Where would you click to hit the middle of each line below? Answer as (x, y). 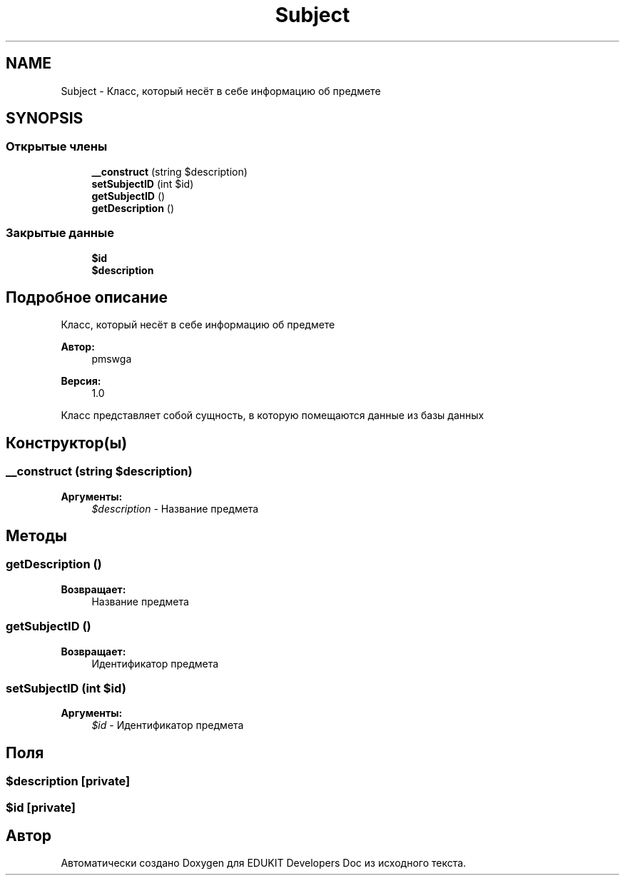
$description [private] (68, 781)
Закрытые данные (60, 233)
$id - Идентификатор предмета (168, 725)
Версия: (81, 381)
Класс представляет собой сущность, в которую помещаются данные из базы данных (273, 416)
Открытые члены (57, 147)
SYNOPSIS (45, 119)
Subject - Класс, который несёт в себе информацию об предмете (221, 91)
